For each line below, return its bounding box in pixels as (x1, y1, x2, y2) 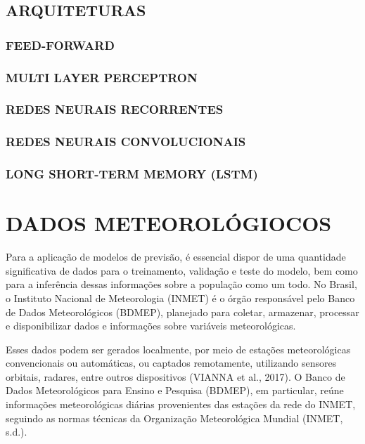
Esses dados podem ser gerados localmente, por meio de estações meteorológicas (6, 341, 351, 356)
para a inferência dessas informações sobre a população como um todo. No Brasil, (6, 277, 357, 292)
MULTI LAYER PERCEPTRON (6, 68, 198, 86)
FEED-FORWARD (6, 36, 115, 53)
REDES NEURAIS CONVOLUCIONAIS (6, 133, 246, 150)
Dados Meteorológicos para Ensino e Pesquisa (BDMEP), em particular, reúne (6, 383, 344, 398)
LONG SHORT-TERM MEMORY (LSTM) (6, 165, 258, 183)
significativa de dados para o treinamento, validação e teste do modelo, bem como (6, 263, 358, 277)
